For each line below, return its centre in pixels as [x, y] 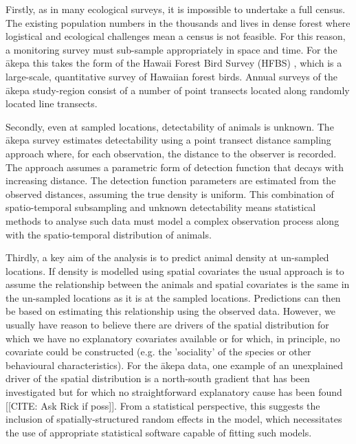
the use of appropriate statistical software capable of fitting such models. [159, 432]
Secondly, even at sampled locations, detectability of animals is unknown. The [170, 126]
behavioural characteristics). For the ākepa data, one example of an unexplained [174, 365]
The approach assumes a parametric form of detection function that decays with [175, 167]
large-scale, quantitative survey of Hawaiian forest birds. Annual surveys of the [171, 76]
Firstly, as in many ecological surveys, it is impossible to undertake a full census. [176, 9]
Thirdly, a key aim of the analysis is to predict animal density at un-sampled [167, 257]
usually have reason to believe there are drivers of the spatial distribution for [167, 325]
